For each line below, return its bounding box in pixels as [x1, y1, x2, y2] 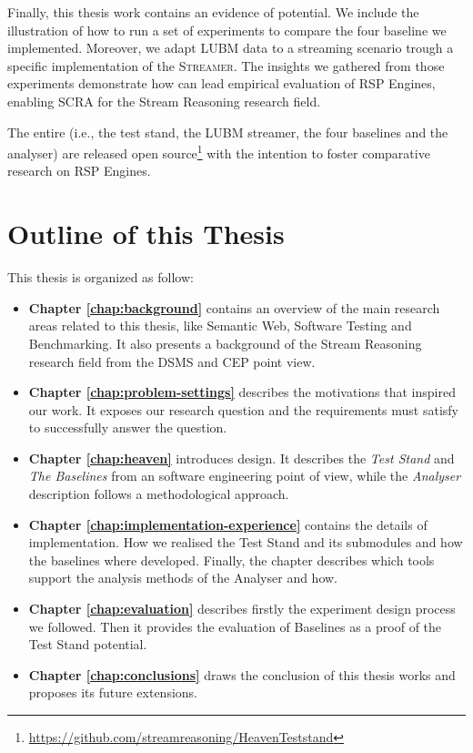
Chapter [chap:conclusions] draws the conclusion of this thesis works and [28, 665, 456, 684]
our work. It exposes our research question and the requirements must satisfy [28, 400, 458, 419]
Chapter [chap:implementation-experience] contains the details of [28, 514, 428, 534]
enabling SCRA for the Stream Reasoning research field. [7, 91, 321, 110]
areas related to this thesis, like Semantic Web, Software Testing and [28, 316, 412, 335]
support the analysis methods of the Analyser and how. [28, 568, 338, 587]
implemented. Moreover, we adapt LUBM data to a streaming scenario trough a [7, 38, 454, 57]
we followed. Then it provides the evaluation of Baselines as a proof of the [28, 616, 442, 636]
